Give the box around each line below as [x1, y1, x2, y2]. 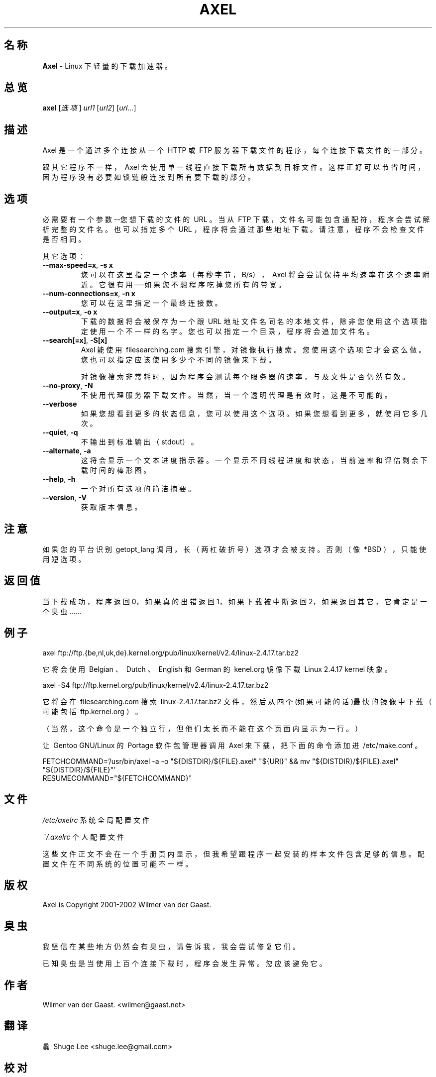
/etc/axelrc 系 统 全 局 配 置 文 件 [42, 815, 149, 824]
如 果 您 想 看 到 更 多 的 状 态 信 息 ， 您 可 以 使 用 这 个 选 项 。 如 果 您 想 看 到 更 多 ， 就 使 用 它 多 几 [81, 409, 428, 418]
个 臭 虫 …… [42, 607, 82, 616]
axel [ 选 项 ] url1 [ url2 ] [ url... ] [42, 104, 136, 112]
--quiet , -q [42, 428, 78, 437]
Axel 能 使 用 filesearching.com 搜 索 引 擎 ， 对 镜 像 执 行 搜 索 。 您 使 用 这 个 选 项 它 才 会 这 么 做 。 [81, 345, 426, 354]
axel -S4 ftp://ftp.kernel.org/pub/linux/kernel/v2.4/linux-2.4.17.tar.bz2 [42, 680, 269, 689]
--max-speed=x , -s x [42, 261, 113, 270]
